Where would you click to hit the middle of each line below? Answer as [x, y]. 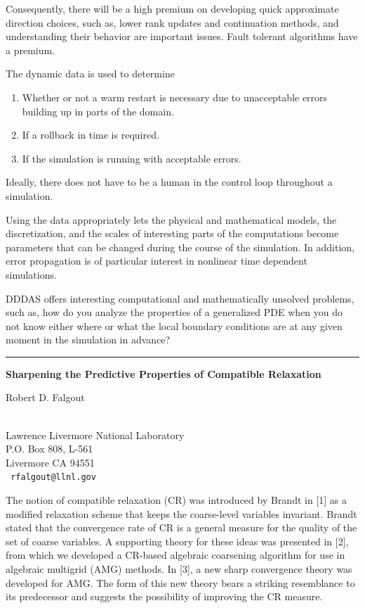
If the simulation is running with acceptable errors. [132, 158]
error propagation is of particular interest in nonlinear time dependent [157, 261]
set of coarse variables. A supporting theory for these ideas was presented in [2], [177, 541]
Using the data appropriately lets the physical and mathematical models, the [171, 219]
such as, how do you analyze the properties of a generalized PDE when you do [174, 312]
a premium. [31, 50]
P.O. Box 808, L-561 [49, 449]
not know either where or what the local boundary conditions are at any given [174, 325]
